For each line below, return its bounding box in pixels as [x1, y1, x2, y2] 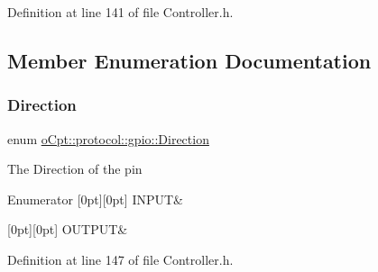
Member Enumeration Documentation [7, 46, 372, 74]
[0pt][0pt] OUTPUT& [7, 220, 128, 239]
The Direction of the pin [7, 159, 143, 178]
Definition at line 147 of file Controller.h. [7, 249, 234, 268]
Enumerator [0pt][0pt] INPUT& [7, 189, 183, 208]
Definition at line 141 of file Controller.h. [7, 3, 234, 21]
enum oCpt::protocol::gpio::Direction [7, 129, 209, 148]
